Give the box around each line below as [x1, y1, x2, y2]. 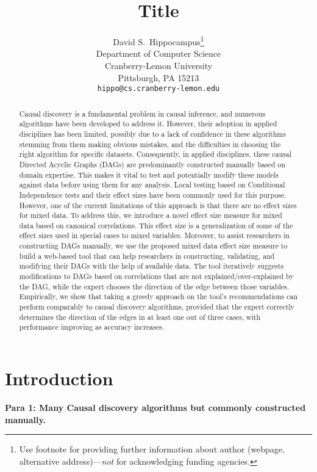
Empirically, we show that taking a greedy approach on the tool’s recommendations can [19, 291, 298, 302]
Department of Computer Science [96, 47, 221, 60]
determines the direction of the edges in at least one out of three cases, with [19, 311, 261, 322]
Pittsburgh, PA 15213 [118, 71, 199, 84]
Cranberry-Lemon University [104, 59, 213, 71]
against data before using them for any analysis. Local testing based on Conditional [19, 180, 285, 190]
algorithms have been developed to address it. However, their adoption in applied [19, 118, 277, 129]
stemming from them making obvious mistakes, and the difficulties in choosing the [19, 139, 281, 149]
